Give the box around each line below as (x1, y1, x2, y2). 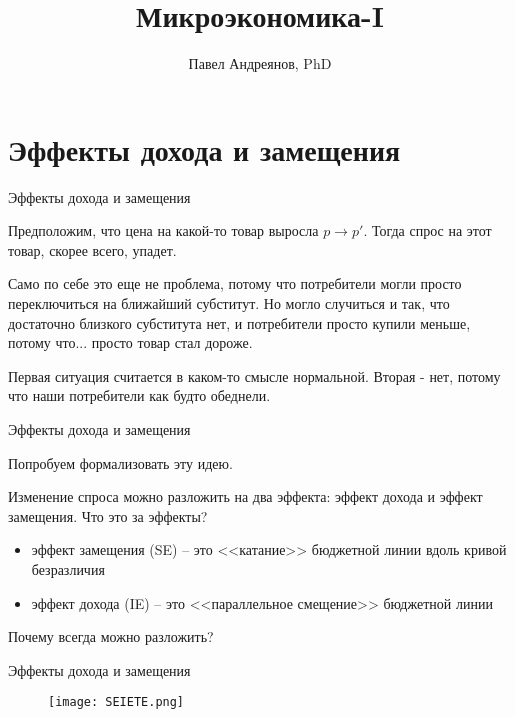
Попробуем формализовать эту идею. (8, 452, 233, 473)
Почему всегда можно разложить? (8, 626, 214, 647)
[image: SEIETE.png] (48, 695, 185, 710)
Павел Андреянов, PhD (188, 53, 332, 74)
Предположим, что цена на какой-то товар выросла (8, 220, 319, 241)
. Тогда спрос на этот (363, 220, 492, 241)
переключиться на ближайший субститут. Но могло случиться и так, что (8, 293, 450, 314)
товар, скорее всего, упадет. (8, 239, 177, 260)
